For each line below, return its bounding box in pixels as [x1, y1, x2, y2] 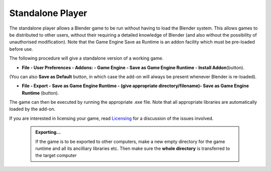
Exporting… [35, 129, 61, 135]
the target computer [35, 152, 77, 158]
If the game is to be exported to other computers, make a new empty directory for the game [35, 138, 225, 144]
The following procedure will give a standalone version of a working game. [9, 55, 164, 61]
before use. [9, 46, 33, 52]
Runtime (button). [22, 90, 59, 96]
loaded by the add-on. [9, 106, 56, 112]
